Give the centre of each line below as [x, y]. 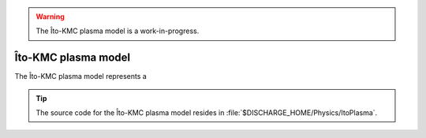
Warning [50, 17]
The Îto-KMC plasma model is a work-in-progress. [118, 31]
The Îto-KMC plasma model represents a [81, 76]
